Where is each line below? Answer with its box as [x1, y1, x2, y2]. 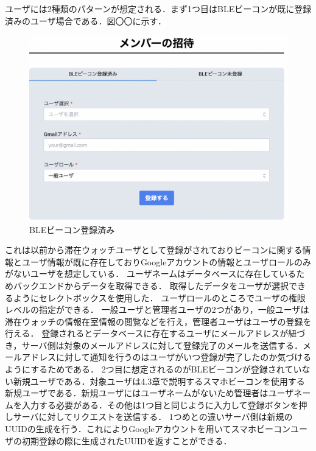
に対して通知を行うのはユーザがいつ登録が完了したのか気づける [55, 351, 312, 363]
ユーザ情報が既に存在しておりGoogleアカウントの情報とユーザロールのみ [21, 255, 312, 268]
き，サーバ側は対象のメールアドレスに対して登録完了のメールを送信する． [5, 338, 303, 351]
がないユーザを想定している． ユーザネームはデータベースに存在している [5, 267, 297, 280]
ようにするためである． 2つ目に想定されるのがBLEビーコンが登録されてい [5, 363, 302, 376]
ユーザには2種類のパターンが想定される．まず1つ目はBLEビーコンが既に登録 [5, 2, 312, 15]
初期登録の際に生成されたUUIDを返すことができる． [21, 434, 232, 447]
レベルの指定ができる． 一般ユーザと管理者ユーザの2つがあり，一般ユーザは [5, 303, 309, 316]
